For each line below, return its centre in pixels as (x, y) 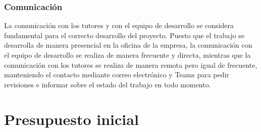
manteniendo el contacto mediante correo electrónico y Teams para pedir (117, 75)
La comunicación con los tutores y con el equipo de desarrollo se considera (119, 25)
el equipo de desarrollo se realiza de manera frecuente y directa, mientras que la (127, 55)
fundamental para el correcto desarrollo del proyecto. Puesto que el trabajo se (124, 35)
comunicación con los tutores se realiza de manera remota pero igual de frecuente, (131, 64)
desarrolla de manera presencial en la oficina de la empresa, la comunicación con (128, 45)
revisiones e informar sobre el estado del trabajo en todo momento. (108, 84)
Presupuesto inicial (71, 119)
